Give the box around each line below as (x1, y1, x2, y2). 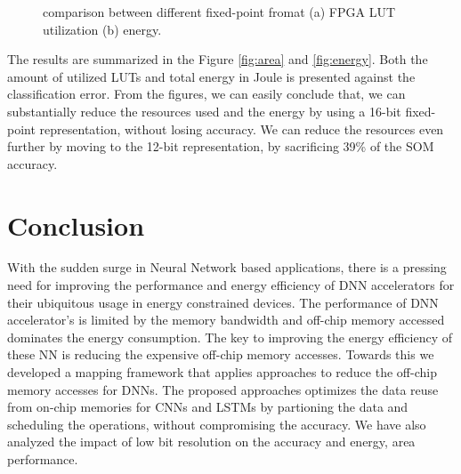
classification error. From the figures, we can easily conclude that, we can (7, 84, 406, 103)
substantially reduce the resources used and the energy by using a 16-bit (7, 101, 401, 120)
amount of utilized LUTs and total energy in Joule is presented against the (7, 67, 416, 85)
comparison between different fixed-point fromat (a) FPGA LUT (43, 3, 395, 20)
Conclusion (7, 206, 145, 243)
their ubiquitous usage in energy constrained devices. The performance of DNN (7, 293, 439, 311)
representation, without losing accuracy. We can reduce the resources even (39, 119, 444, 138)
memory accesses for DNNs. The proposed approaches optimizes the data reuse (7, 380, 439, 398)
